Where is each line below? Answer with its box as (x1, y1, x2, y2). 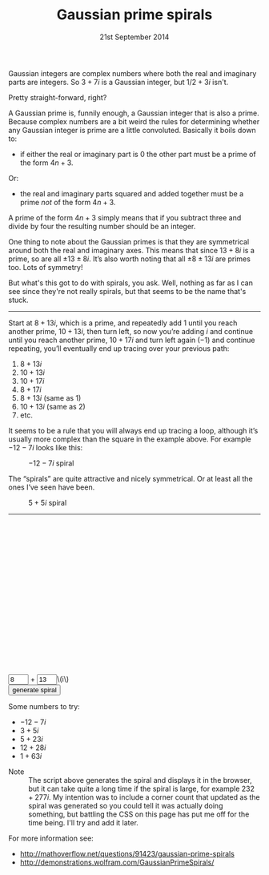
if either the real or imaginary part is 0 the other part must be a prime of (19, 149, 256, 159)
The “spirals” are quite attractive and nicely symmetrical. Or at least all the (8, 474, 254, 483)
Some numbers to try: (8, 701, 80, 711)
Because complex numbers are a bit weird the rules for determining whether (8, 116, 260, 126)
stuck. (8, 295, 29, 304)
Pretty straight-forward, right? (8, 92, 107, 102)
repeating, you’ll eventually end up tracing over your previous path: (8, 343, 230, 353)
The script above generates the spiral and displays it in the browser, (28, 775, 252, 784)
